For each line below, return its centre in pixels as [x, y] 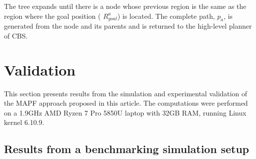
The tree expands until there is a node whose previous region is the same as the [125, 6]
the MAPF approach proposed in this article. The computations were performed [126, 103]
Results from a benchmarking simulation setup [127, 149]
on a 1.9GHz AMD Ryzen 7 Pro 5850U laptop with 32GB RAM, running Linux [125, 112]
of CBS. [16, 35]
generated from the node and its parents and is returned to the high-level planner [128, 26]
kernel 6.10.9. [24, 122]
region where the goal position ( [52, 16]
